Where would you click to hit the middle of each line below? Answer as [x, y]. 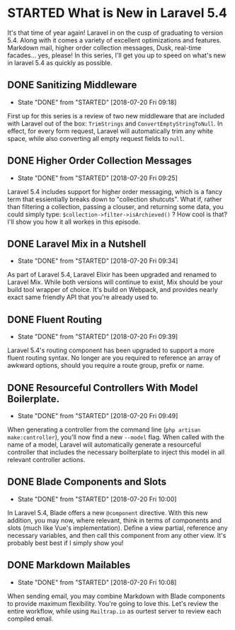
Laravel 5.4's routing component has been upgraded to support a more [111, 350]
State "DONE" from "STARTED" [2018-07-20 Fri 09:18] [97, 102]
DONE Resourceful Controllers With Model [103, 388]
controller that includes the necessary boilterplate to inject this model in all [116, 452]
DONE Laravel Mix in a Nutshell [77, 243]
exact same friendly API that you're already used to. [83, 297]
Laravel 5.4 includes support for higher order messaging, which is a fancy [115, 191]
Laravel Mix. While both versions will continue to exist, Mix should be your [115, 282]
